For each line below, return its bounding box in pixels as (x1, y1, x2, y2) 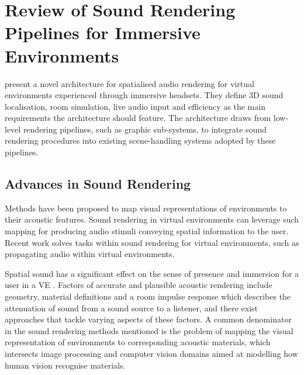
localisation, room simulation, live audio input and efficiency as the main (5, 100, 265, 112)
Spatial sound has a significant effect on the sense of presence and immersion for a (5, 267, 299, 279)
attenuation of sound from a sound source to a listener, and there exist (5, 301, 258, 314)
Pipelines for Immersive (5, 20, 201, 44)
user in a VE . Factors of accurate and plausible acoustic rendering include (5, 279, 272, 291)
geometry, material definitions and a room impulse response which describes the (5, 290, 291, 303)
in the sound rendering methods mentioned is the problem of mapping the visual (5, 324, 293, 336)
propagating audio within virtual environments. (5, 248, 175, 260)
